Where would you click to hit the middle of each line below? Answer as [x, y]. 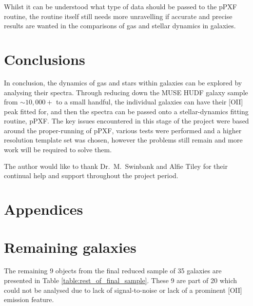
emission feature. [29, 299]
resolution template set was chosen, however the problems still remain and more [123, 140]
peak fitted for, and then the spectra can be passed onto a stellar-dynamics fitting [126, 111]
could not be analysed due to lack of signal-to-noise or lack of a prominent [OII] [123, 290]
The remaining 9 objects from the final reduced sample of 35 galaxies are [113, 271]
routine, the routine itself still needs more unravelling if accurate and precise [118, 16]
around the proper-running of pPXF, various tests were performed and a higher [123, 130]
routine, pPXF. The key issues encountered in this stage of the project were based [126, 121]
